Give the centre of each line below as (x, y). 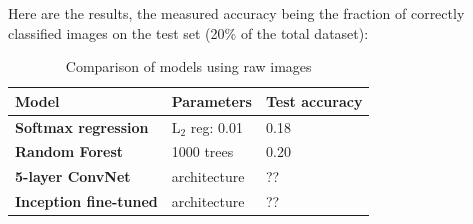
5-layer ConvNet (73, 176)
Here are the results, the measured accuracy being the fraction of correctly (236, 13)
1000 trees (202, 151)
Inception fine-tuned (86, 201)
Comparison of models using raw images (188, 66)
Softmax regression (82, 126)
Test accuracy (314, 100)
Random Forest (69, 151)
